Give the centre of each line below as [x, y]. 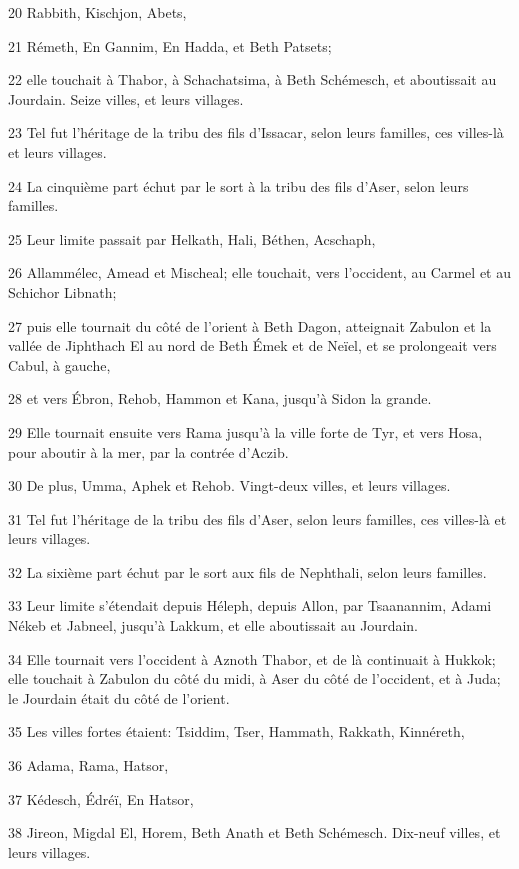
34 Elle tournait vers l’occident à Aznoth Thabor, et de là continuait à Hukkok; [252, 658]
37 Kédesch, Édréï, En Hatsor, [101, 798]
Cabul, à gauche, [59, 364]
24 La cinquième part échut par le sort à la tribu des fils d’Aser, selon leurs [238, 185]
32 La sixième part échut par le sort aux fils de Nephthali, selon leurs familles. [247, 571]
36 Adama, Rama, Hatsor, [88, 765]
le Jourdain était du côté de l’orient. [119, 697]
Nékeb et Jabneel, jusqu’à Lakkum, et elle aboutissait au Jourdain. [213, 625]
